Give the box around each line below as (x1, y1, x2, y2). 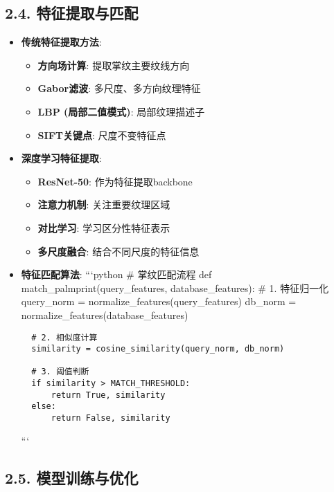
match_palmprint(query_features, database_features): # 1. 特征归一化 (21, 280, 329, 295)
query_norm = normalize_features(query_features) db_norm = (21, 294, 297, 309)
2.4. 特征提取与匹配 (5, 2, 139, 24)
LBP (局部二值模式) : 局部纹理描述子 (37, 104, 205, 118)
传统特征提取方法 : (21, 35, 102, 49)
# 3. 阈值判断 (31, 367, 89, 377)
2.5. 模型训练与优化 (5, 466, 139, 488)
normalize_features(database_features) (21, 307, 188, 322)
